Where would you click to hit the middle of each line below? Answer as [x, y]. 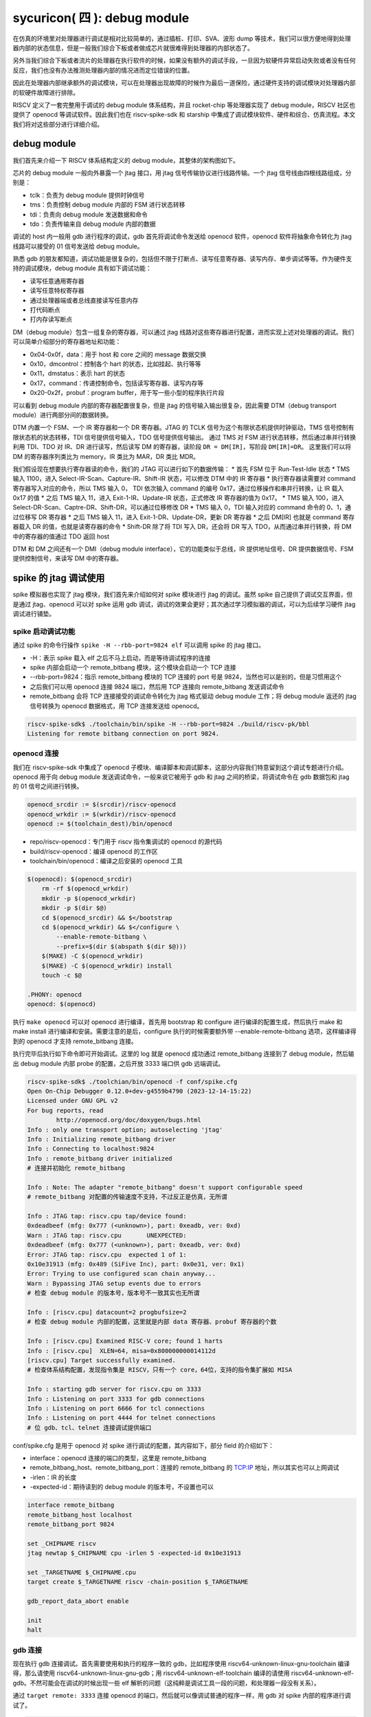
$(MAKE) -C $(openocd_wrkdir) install [107, 966]
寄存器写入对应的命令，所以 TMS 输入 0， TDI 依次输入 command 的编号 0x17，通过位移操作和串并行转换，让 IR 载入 [178, 488]
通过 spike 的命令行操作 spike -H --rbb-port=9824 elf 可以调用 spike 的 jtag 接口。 [138, 645]
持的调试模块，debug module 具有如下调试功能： [82, 269]
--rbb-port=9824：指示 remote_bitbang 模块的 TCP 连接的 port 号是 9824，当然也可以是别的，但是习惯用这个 [186, 677]
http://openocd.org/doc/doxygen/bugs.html [129, 1120]
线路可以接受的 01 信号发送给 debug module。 [78, 246]
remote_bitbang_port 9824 [71, 1524]
